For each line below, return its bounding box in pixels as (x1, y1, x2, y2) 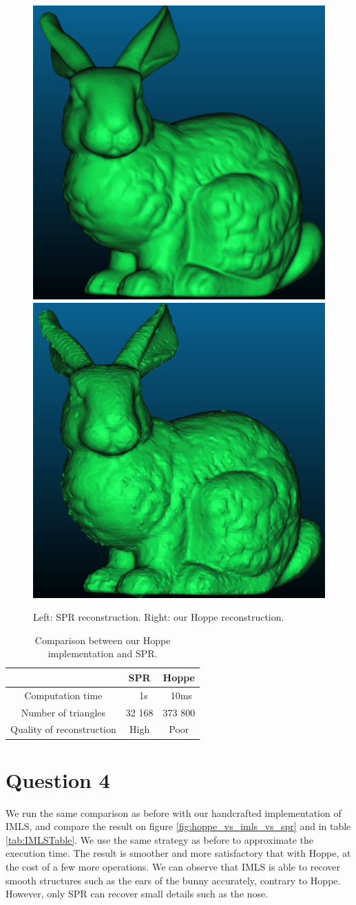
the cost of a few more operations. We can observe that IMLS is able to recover (6, 860, 340, 874)
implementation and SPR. (48, 646, 158, 661)
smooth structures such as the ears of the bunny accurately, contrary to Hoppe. (6, 873, 341, 887)
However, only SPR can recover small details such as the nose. (6, 886, 269, 901)
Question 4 (6, 765, 110, 794)
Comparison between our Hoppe (34, 632, 171, 647)
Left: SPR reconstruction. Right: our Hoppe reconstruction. (33, 610, 284, 624)
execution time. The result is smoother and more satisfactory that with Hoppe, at (6, 846, 351, 860)
